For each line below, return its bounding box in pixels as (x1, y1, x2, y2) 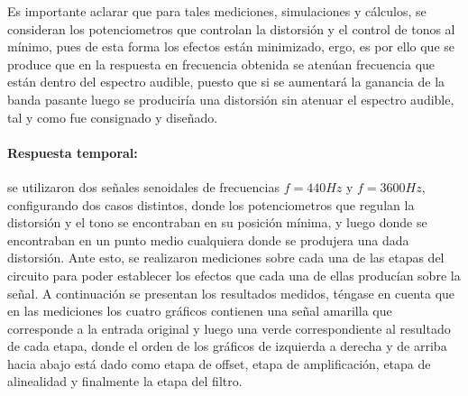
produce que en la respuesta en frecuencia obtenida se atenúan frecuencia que (7, 54, 436, 73)
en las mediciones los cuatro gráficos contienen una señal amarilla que (7, 301, 392, 320)
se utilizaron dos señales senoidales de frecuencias (7, 177, 280, 196)
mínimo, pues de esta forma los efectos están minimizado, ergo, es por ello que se (7, 37, 455, 56)
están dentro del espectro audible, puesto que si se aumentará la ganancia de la (7, 72, 445, 91)
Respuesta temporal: (7, 143, 138, 161)
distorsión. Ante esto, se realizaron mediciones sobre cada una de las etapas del (7, 248, 445, 267)
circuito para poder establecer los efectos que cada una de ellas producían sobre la (7, 265, 461, 284)
